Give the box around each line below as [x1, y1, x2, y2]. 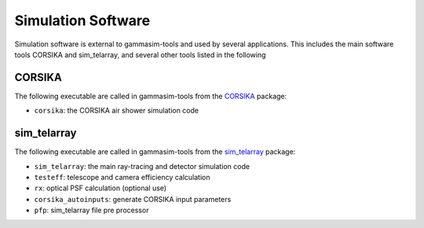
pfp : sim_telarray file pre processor [34, 205, 149, 215]
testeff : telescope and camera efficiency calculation [34, 172, 211, 182]
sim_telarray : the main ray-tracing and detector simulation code [34, 161, 250, 171]
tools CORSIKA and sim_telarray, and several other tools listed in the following [14, 50, 266, 59]
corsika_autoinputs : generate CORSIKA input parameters [34, 194, 232, 204]
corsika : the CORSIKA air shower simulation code [34, 106, 199, 116]
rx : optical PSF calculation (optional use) [34, 183, 167, 193]
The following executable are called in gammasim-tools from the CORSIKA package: [14, 91, 287, 101]
